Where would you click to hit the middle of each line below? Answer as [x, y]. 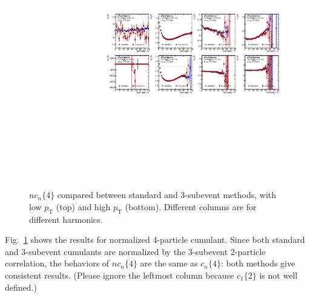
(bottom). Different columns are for [191, 206]
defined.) [21, 287]
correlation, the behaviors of [57, 263]
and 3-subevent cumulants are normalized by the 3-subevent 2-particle [135, 251]
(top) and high [83, 206]
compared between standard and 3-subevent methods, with [167, 195]
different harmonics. [66, 219]
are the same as [169, 263]
